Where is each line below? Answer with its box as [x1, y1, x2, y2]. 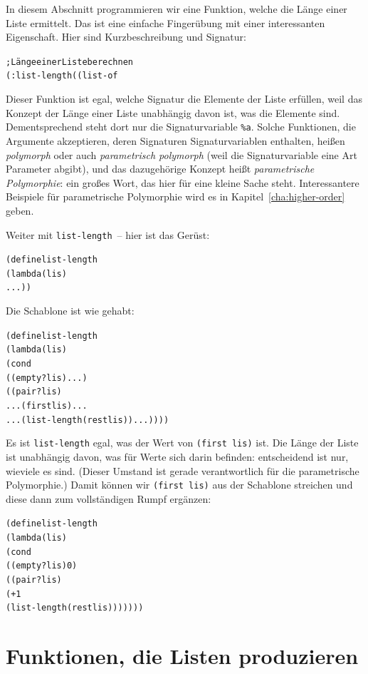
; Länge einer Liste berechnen [6, 56, 133, 67]
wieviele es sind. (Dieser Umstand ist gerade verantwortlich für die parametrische [6, 463, 359, 478]
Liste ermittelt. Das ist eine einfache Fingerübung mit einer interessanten [6, 15, 325, 30]
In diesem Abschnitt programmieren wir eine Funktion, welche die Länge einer [6, 1, 347, 16]
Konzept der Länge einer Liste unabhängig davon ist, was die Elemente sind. [6, 105, 340, 120]
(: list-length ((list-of [6, 71, 118, 81]
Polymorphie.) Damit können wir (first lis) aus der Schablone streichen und [6, 477, 353, 492]
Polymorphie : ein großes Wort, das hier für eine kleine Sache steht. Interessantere [6, 175, 359, 190]
